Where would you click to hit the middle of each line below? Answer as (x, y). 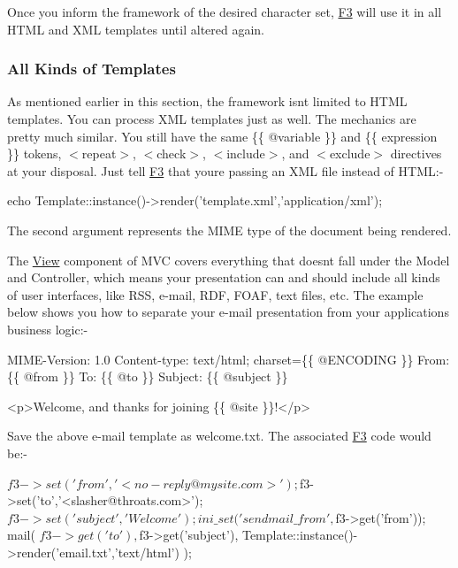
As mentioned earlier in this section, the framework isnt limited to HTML (207, 101)
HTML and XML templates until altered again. (136, 29)
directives (416, 154)
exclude (350, 154)
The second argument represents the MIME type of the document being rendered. (229, 230)
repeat (99, 154)
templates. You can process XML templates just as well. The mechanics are (212, 119)
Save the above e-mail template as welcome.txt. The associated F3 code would (219, 436)
